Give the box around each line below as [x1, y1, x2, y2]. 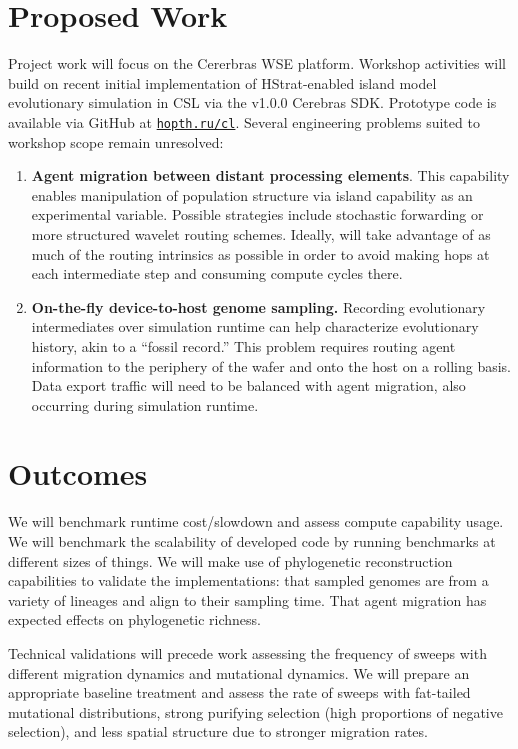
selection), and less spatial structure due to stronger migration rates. [8, 721, 428, 742]
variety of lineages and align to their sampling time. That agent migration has [8, 589, 487, 610]
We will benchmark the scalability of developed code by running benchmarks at [8, 531, 496, 551]
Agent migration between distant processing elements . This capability [31, 165, 510, 186]
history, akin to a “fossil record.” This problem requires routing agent [31, 335, 456, 356]
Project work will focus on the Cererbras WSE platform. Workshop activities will [8, 53, 507, 74]
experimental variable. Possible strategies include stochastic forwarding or [31, 204, 484, 225]
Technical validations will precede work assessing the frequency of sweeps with [8, 642, 487, 663]
